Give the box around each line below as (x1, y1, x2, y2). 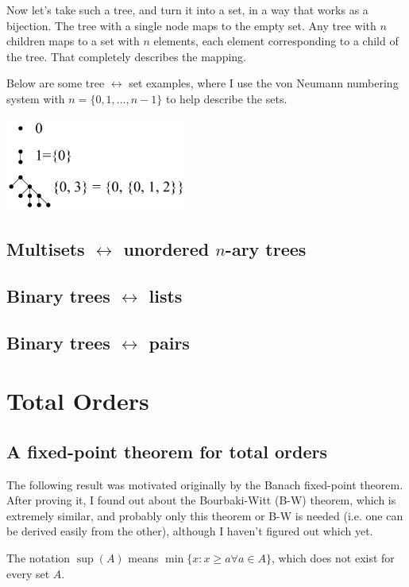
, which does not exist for (271, 549, 395, 566)
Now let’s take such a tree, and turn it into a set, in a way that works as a (6, 2, 368, 17)
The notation (6, 549, 71, 566)
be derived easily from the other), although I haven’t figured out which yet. (6, 523, 373, 539)
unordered (123, 237, 210, 261)
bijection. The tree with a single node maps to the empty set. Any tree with (6, 17, 376, 33)
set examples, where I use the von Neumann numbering (129, 75, 399, 91)
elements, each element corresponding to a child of (153, 33, 399, 49)
